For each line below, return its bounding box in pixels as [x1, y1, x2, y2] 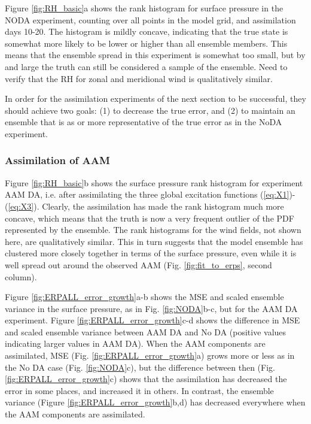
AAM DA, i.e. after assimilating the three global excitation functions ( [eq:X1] [5, 188, 289, 201]
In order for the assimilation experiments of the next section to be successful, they [5, 92, 306, 105]
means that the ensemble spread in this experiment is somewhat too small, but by [5, 49, 306, 61]
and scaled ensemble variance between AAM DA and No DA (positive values [5, 325, 286, 338]
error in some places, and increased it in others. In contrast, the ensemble [5, 384, 274, 396]
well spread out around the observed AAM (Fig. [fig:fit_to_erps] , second [5, 258, 272, 271]
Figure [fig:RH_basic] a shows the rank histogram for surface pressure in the [5, 2, 283, 14]
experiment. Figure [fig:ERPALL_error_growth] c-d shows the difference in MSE [5, 314, 300, 326]
